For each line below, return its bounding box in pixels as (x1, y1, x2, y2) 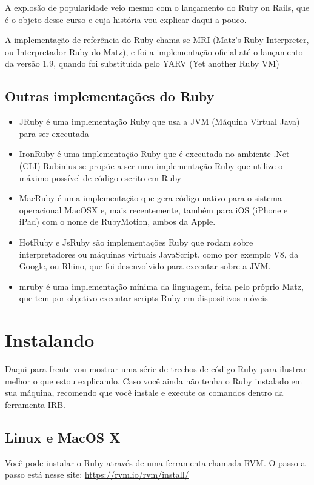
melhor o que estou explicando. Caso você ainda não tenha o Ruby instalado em (5, 374, 302, 387)
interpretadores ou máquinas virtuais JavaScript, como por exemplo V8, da (19, 247, 299, 260)
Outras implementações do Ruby (5, 87, 215, 105)
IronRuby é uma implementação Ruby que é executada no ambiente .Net (19, 147, 290, 160)
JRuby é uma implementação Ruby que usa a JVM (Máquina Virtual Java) (19, 115, 300, 128)
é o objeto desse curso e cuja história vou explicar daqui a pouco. (5, 13, 247, 25)
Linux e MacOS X (5, 427, 121, 446)
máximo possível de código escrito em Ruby (19, 171, 181, 184)
